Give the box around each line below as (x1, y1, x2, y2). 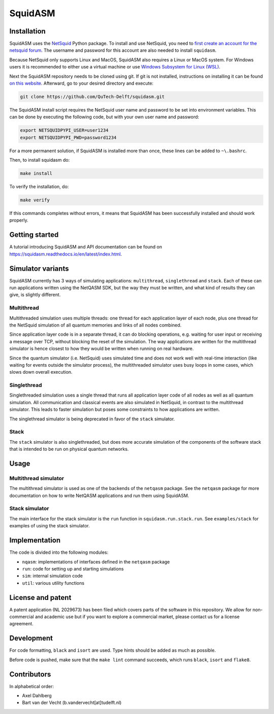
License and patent (9, 593, 72, 602)
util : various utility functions (22, 580, 85, 586)
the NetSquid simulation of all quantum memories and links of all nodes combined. (9, 322, 182, 328)
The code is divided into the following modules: (9, 549, 109, 555)
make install (20, 170, 53, 176)
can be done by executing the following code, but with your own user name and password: (9, 114, 199, 120)
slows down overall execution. (9, 369, 73, 375)
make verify (20, 197, 50, 203)
